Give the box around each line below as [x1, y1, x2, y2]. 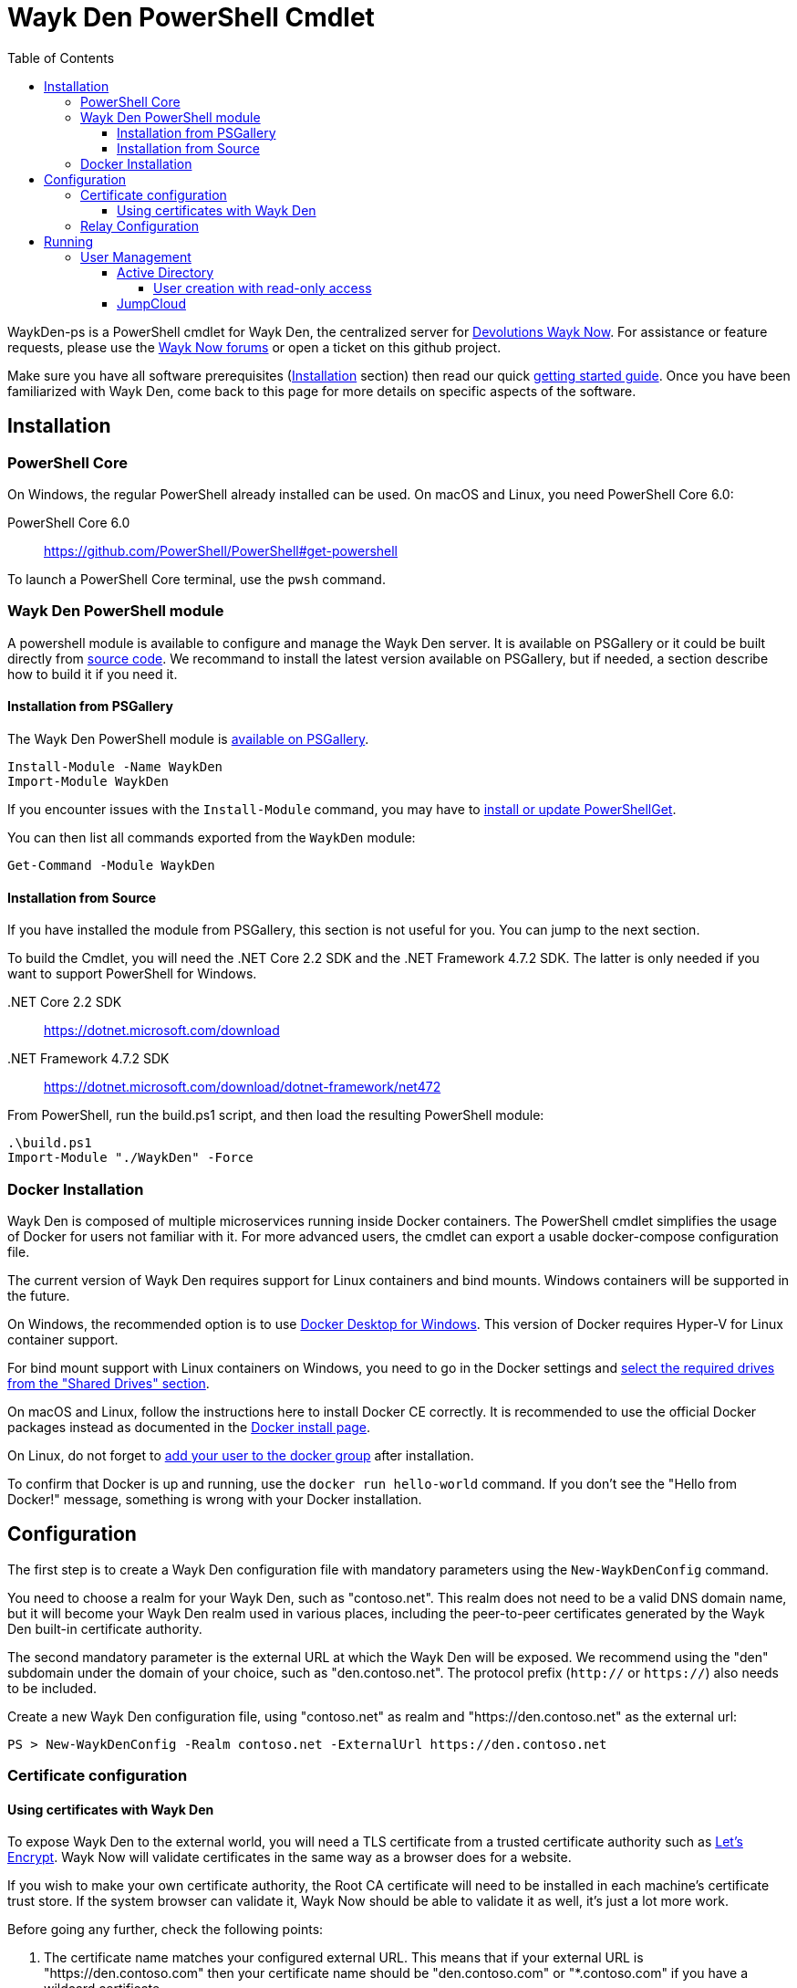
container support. [7, 1331, 119, 1347]
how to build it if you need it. [7, 665, 178, 682]
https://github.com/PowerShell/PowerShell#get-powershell [44, 542, 398, 559]
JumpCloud [117, 295, 186, 311]
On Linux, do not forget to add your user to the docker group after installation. [7, 1447, 474, 1463]
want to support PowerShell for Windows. [7, 966, 257, 982]
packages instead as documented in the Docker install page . [7, 1418, 371, 1435]
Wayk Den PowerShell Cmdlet [7, 2, 375, 33]
